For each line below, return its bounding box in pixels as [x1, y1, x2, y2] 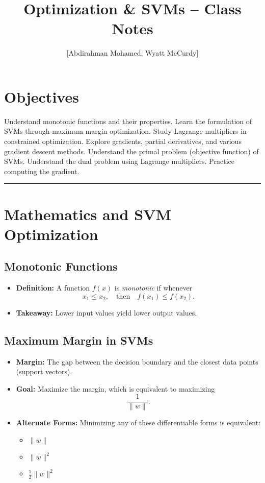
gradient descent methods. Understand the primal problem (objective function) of [4, 146, 259, 156]
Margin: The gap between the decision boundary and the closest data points [16, 356, 258, 367]
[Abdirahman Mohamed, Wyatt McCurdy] [66, 47, 199, 58]
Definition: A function [16, 282, 90, 293]
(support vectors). [16, 366, 72, 377]
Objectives [4, 86, 79, 107]
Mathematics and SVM [4, 203, 172, 224]
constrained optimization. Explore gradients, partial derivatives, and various [4, 136, 242, 147]
